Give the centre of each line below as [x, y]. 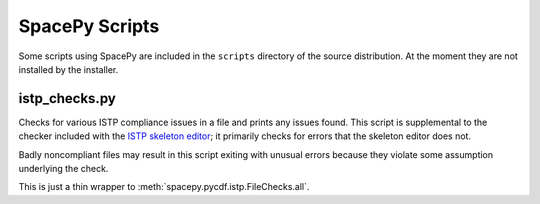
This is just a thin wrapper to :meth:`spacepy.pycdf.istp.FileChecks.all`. [164, 187]
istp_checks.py [67, 98]
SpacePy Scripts [89, 26]
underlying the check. [63, 169]
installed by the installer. [68, 69]
